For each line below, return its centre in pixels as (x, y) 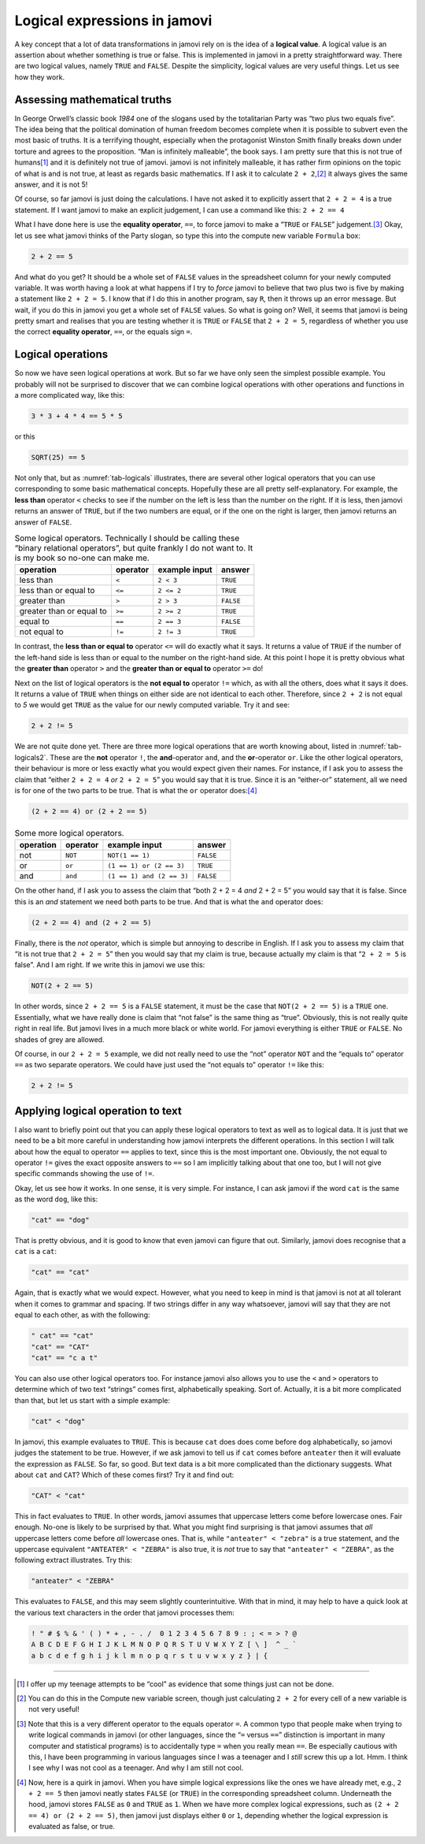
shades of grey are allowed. (60, 1039)
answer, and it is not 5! (51, 184)
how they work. (40, 77)
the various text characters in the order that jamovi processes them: (125, 1612)
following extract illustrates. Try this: (74, 1560)
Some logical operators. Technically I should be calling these (127, 538)
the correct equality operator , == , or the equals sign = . (103, 332)
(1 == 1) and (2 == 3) (148, 876)
